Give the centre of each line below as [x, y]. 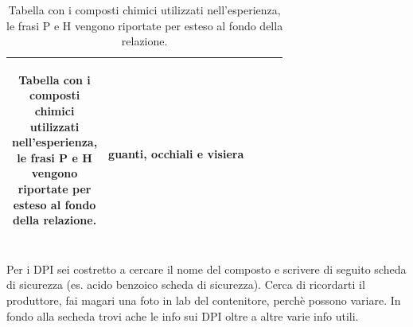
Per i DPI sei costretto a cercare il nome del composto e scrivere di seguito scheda [206, 269]
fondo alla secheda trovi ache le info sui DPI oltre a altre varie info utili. [183, 315]
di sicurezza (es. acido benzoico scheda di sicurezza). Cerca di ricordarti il [186, 284]
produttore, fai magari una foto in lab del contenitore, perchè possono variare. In [204, 300]
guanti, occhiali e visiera [176, 154]
